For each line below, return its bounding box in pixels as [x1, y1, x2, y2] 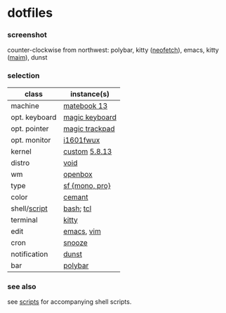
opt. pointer [11, 124, 49, 133]
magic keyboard [62, 112, 117, 122]
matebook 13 [62, 100, 108, 110]
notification [11, 249, 48, 259]
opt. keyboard [11, 112, 57, 122]
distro [11, 158, 30, 168]
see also [7, 281, 36, 291]
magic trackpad [62, 124, 115, 133]
